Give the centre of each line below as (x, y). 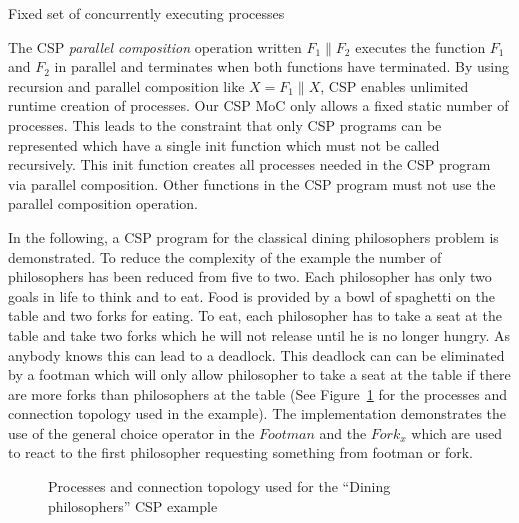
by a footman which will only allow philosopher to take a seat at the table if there (259, 374)
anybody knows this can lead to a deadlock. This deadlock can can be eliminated (256, 354)
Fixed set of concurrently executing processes (146, 13)
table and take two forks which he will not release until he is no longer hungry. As (259, 334)
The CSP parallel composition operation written (155, 46)
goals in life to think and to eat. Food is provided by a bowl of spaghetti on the (252, 295)
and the (343, 432)
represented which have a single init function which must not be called (224, 144)
